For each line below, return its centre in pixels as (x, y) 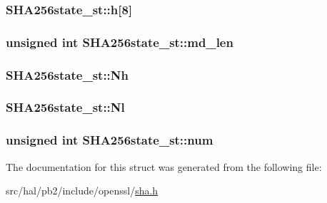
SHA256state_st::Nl (65, 107)
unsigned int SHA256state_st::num (110, 140)
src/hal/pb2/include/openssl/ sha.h (82, 191)
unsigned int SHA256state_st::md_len (120, 42)
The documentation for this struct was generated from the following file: (164, 166)
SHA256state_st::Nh (67, 74)
